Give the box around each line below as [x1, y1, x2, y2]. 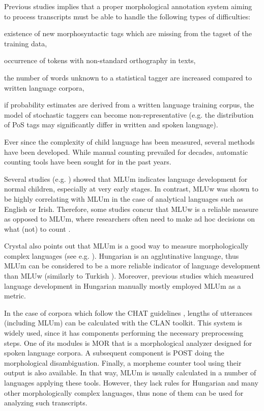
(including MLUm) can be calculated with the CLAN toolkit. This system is [4, 317, 243, 328]
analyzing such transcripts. [4, 397, 87, 408]
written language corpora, [4, 82, 84, 93]
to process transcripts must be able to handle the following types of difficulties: [4, 11, 251, 21]
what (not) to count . [4, 223, 71, 234]
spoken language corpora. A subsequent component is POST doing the [4, 347, 224, 358]
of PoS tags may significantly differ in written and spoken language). [4, 119, 218, 130]
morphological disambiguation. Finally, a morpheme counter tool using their [4, 357, 242, 368]
